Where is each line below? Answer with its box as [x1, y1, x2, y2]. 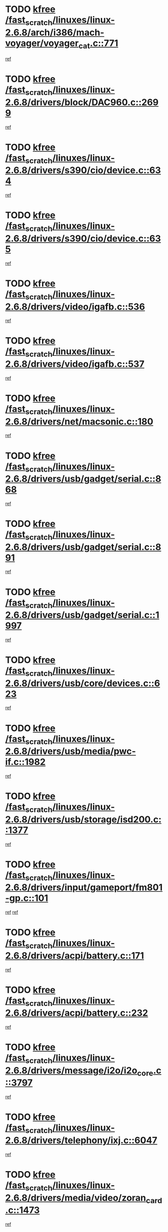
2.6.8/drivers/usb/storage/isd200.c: [5, 814, 162, 825]
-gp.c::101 [5, 892, 48, 904]
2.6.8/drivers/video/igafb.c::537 [5, 358, 145, 370]
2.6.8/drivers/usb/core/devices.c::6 [5, 677, 160, 689]
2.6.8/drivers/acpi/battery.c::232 [5, 1008, 148, 1019]
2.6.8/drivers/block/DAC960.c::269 [5, 97, 159, 108]
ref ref [5, 909, 19, 915]
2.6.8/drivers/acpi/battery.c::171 [5, 950, 144, 961]
